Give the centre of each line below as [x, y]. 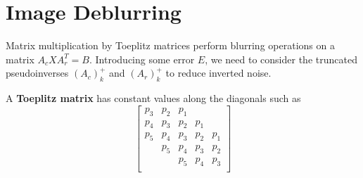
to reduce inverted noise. [218, 73]
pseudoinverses [37, 73]
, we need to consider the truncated [281, 59]
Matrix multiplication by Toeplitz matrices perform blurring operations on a [170, 45]
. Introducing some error [142, 59]
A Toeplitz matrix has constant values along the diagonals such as [153, 98]
